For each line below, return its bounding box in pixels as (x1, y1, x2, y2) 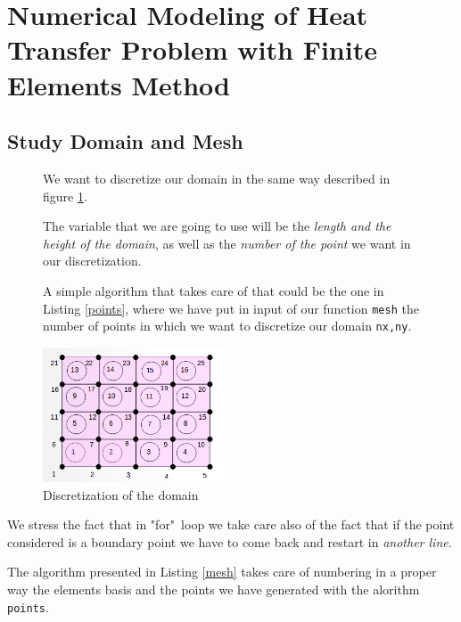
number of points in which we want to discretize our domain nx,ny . (43, 316, 412, 335)
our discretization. (43, 251, 142, 270)
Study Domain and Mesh (7, 127, 243, 155)
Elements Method (7, 66, 231, 102)
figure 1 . (43, 186, 87, 205)
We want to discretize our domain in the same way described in (43, 168, 391, 187)
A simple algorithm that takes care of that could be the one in (43, 281, 384, 299)
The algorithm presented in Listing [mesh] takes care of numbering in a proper (7, 562, 437, 581)
